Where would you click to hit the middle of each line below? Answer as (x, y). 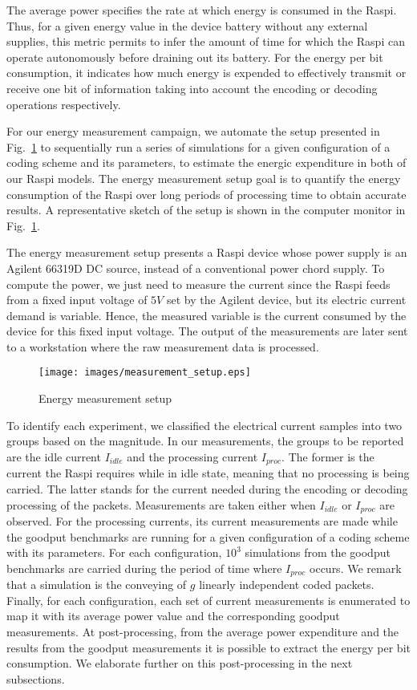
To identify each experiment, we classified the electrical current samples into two (204, 425)
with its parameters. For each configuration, (114, 552)
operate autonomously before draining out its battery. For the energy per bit (195, 57)
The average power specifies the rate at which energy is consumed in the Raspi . (202, 10)
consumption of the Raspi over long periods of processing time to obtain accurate (206, 194)
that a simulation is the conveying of (97, 584)
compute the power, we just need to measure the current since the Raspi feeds (198, 284)
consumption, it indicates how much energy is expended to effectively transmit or (206, 73)
